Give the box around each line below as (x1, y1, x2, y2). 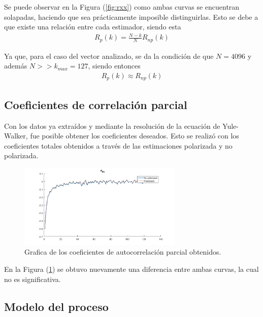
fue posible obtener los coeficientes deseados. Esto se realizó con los (30, 130, 239, 141)
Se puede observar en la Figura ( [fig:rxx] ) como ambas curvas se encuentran (4, 2, 240, 12)
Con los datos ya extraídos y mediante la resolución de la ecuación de (4, 120, 220, 131)
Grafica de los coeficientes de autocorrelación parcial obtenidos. (24, 246, 221, 257)
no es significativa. (4, 273, 61, 284)
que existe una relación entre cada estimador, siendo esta (4, 21, 181, 32)
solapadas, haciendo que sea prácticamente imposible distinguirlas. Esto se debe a (4, 11, 258, 22)
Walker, (4, 130, 28, 141)
